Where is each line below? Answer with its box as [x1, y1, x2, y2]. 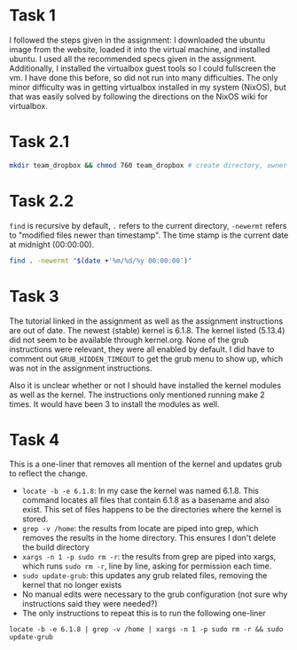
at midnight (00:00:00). [9, 239, 95, 249]
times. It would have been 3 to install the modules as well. [9, 398, 220, 409]
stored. [21, 513, 49, 524]
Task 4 [9, 429, 60, 450]
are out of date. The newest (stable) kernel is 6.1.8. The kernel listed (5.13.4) [9, 325, 285, 335]
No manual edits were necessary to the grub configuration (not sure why [21, 589, 288, 599]
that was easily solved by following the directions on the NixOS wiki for [9, 90, 269, 102]
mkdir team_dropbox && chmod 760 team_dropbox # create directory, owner [9, 161, 288, 169]
